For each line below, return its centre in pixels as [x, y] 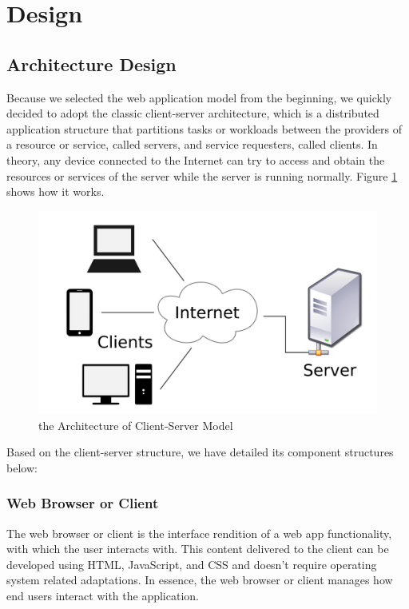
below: [22, 467]
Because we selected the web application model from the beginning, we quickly [199, 97]
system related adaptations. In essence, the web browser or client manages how [200, 580]
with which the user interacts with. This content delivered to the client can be [198, 549]
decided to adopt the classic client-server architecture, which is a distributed [193, 113]
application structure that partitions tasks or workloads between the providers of [204, 128]
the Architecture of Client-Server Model [136, 425]
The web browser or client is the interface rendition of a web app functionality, [199, 533]
